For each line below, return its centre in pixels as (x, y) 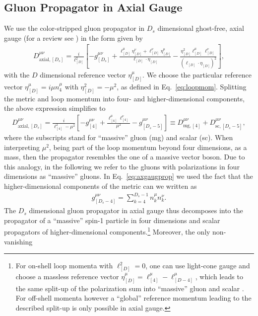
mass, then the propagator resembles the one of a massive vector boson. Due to (125, 157)
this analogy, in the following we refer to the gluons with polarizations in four (122, 166)
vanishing (18, 241)
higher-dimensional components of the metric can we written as (100, 186)
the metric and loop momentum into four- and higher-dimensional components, (124, 98)
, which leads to (219, 276)
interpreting (22, 147)
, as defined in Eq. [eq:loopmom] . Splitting (182, 87)
